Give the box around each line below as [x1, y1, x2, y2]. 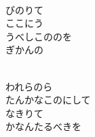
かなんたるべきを [5, 119, 81, 134]
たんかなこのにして [5, 92, 91, 107]
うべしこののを [5, 29, 72, 43]
